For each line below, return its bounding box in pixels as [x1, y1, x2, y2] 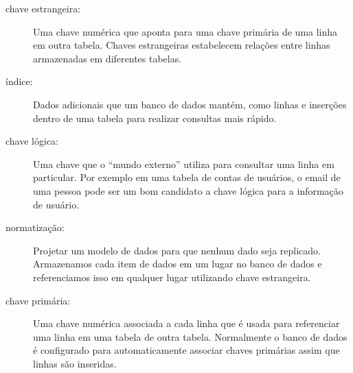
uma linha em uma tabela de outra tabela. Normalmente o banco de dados [33, 329, 348, 344]
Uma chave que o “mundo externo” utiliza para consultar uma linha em [33, 156, 334, 171]
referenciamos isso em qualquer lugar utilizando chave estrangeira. [33, 269, 311, 284]
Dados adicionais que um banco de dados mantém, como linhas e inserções [33, 97, 347, 111]
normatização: [5, 220, 65, 234]
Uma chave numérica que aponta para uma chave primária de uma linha [33, 24, 338, 38]
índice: [5, 74, 33, 88]
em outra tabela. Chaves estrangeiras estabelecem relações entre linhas [33, 38, 330, 52]
